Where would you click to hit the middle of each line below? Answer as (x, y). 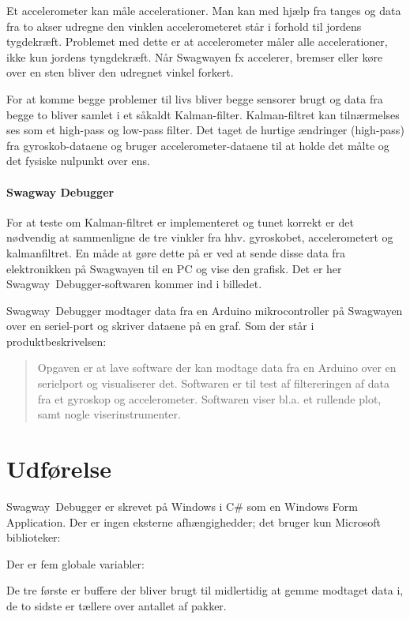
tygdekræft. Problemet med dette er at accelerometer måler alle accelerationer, (197, 41)
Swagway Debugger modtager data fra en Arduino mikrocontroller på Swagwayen (205, 310)
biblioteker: (34, 537)
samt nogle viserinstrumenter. (109, 414)
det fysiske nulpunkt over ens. (78, 161)
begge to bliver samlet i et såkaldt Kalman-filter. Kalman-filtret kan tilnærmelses (203, 114)
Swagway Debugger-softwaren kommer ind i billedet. (134, 284)
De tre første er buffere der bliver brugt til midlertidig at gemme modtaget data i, (205, 590)
